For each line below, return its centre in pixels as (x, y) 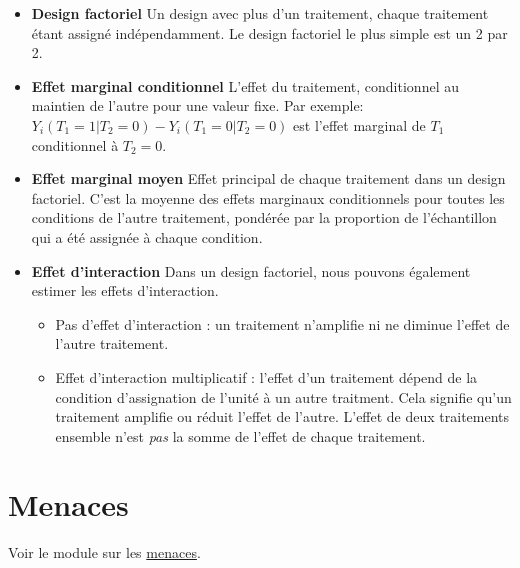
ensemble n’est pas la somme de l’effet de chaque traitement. (240, 435)
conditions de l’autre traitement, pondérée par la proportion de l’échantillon (264, 217)
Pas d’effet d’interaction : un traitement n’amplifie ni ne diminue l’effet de (282, 323)
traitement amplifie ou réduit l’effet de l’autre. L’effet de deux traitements (282, 416)
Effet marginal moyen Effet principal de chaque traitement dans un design (268, 178)
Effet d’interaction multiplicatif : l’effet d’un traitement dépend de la (266, 376)
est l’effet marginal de (359, 124)
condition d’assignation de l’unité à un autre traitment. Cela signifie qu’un (283, 396)
